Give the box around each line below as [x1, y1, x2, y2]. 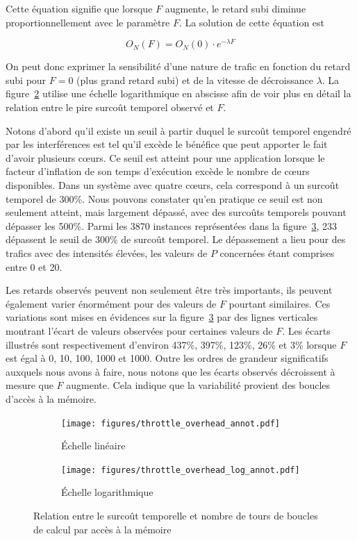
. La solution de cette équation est [178, 15, 325, 29]
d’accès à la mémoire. [6, 391, 97, 406]
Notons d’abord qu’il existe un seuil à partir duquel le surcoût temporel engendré [6, 123, 351, 138]
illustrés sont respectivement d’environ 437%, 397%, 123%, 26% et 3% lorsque [6, 337, 337, 351]
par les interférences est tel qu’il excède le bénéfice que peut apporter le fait [6, 137, 328, 151]
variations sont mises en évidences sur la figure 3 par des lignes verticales [6, 310, 318, 324]
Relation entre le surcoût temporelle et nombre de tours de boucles [33, 508, 318, 523]
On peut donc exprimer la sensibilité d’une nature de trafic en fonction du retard [6, 59, 351, 74]
